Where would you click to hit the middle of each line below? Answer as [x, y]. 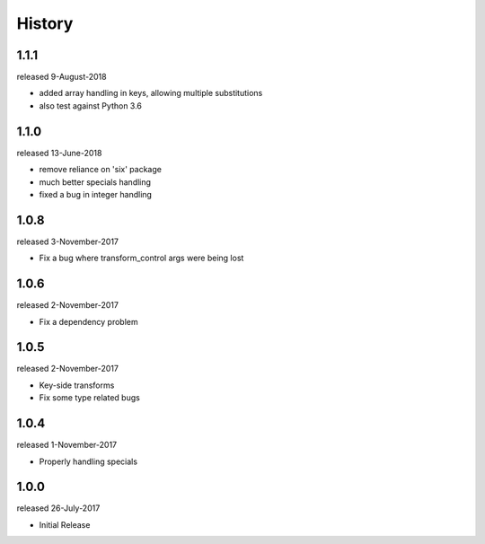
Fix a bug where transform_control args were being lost [141, 258]
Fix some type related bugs [90, 398]
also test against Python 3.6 [91, 105]
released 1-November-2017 [67, 445]
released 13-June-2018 [59, 153]
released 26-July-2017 [58, 508]
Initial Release [65, 524]
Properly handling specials [88, 461]
